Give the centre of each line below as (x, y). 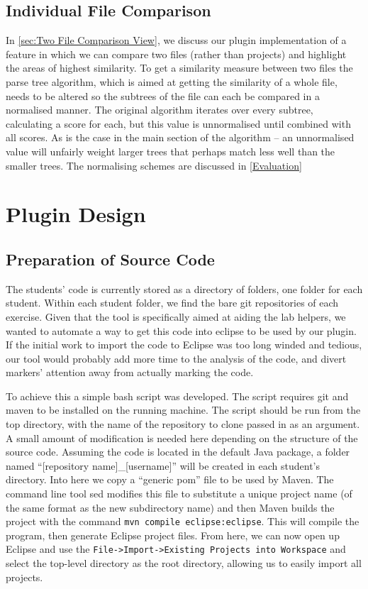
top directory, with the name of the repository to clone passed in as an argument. (183, 424)
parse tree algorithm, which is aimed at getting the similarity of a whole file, (172, 81)
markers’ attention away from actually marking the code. (130, 372)
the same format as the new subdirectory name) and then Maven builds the (170, 507)
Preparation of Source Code (110, 259)
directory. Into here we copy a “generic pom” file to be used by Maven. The (170, 479)
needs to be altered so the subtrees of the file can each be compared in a (163, 95)
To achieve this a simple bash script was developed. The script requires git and (177, 396)
